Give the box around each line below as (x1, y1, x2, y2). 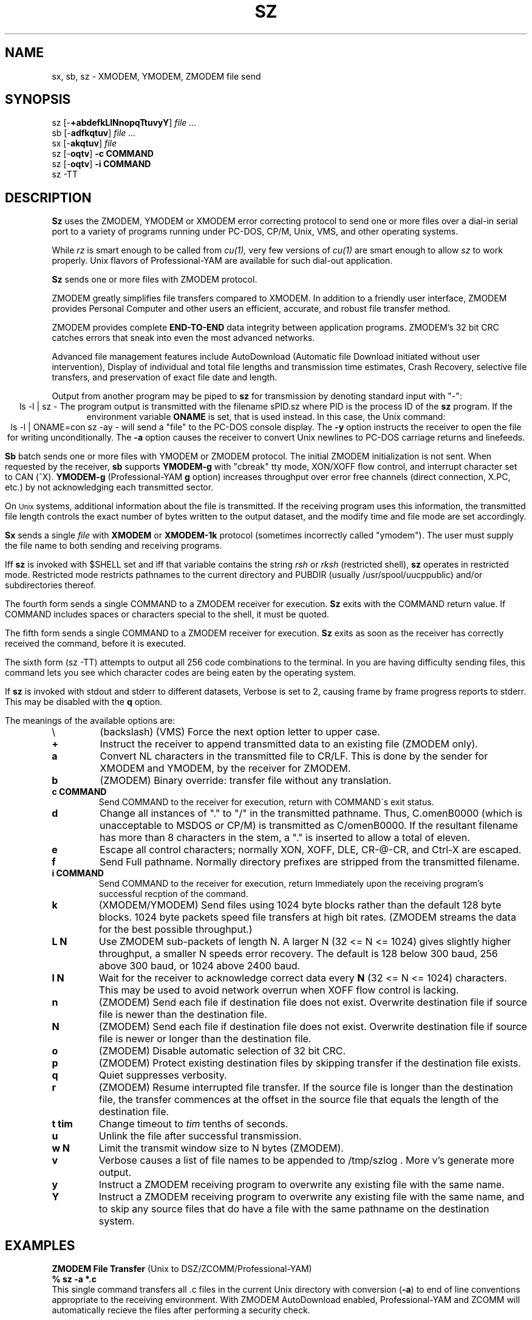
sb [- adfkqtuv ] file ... (52, 128, 136, 139)
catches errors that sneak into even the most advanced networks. (52, 332, 315, 343)
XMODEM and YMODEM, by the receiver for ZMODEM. (100, 762, 351, 775)
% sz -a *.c (52, 1274, 97, 1285)
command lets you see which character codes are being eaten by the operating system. (5, 667, 356, 678)
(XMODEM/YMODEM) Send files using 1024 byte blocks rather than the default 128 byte (98, 899, 502, 912)
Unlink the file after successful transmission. (98, 1130, 302, 1143)
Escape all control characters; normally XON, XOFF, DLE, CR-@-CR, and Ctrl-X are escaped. (99, 844, 522, 856)
